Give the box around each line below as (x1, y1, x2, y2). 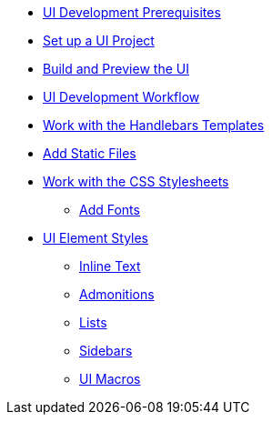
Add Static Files (43, 146, 136, 161)
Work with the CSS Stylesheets (43, 174, 229, 189)
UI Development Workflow (43, 89, 200, 105)
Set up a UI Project (43, 33, 155, 48)
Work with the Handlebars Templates (43, 117, 265, 133)
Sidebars (79, 343, 133, 358)
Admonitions (79, 286, 155, 302)
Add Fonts (79, 202, 140, 217)
